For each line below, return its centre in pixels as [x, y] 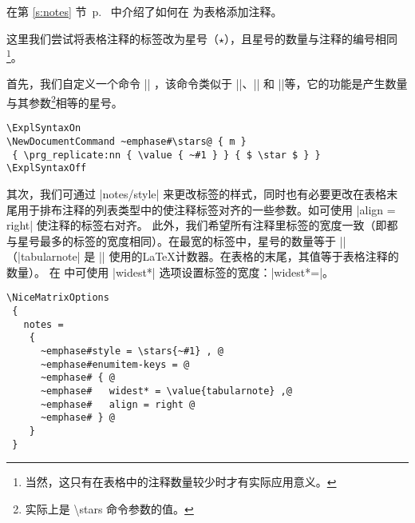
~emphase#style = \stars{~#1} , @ [132, 351]
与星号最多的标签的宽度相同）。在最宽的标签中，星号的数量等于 [171, 240]
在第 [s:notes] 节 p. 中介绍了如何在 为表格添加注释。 [144, 11]
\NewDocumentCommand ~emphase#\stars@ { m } [126, 141]
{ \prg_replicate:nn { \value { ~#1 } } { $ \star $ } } [166, 155]
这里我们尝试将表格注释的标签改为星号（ [113, 38]
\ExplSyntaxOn [44, 128]
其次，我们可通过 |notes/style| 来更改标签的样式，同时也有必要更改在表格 [197, 193]
